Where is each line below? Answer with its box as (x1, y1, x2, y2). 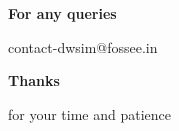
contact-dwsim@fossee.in (8, 36, 158, 57)
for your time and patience (8, 103, 172, 124)
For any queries (8, 3, 117, 23)
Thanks (8, 70, 60, 91)
